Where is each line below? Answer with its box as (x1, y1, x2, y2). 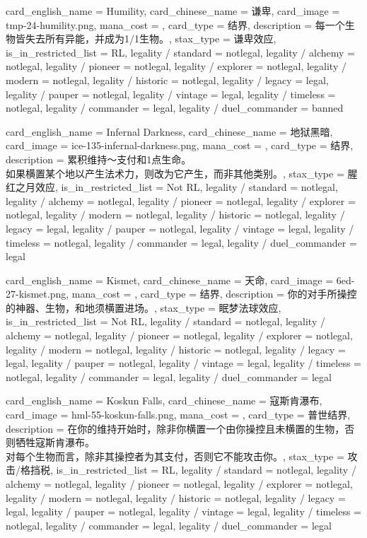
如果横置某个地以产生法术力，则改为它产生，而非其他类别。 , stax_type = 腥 (6, 165, 358, 180)
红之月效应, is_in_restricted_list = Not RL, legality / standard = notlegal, (6, 180, 338, 194)
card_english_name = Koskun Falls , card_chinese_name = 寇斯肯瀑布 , (6, 393, 322, 408)
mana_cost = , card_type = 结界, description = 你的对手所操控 (71, 286, 357, 301)
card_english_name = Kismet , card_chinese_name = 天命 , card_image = (6, 272, 334, 287)
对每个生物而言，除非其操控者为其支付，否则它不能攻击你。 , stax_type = (6, 448, 344, 463)
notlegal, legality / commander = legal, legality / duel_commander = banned (6, 100, 344, 115)
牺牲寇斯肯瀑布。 (15, 435, 95, 450)
